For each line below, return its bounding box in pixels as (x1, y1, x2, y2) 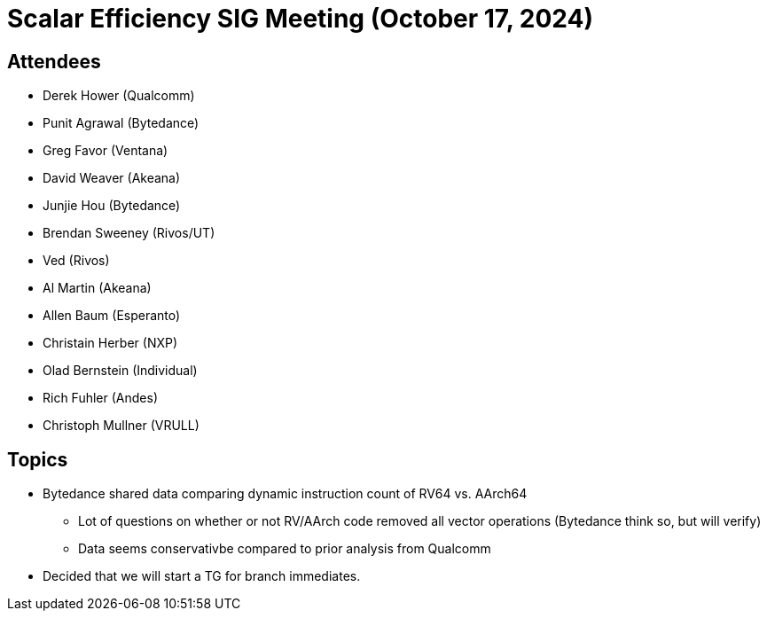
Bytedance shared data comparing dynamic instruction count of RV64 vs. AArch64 (43, 486, 528, 502)
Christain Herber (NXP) (43, 335, 178, 351)
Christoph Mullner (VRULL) (43, 418, 200, 434)
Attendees (7, 50, 101, 73)
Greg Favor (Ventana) (43, 143, 168, 159)
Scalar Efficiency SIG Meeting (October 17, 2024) (7, 4, 593, 34)
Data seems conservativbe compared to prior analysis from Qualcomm (78, 541, 491, 557)
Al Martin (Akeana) (43, 280, 152, 296)
